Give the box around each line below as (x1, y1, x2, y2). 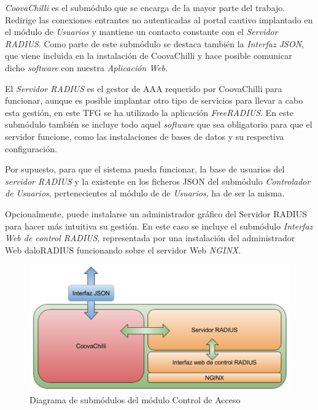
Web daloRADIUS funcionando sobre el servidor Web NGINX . (5, 243, 241, 256)
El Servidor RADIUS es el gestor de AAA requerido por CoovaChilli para (5, 82, 282, 95)
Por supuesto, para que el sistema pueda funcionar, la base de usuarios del (5, 163, 285, 176)
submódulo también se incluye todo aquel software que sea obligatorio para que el (5, 118, 312, 131)
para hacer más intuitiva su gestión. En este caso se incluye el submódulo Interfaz (5, 219, 313, 232)
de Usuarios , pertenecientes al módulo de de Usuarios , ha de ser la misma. (5, 187, 285, 199)
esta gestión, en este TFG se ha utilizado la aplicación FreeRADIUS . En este (5, 106, 293, 118)
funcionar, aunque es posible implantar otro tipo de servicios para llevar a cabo (5, 94, 303, 107)
